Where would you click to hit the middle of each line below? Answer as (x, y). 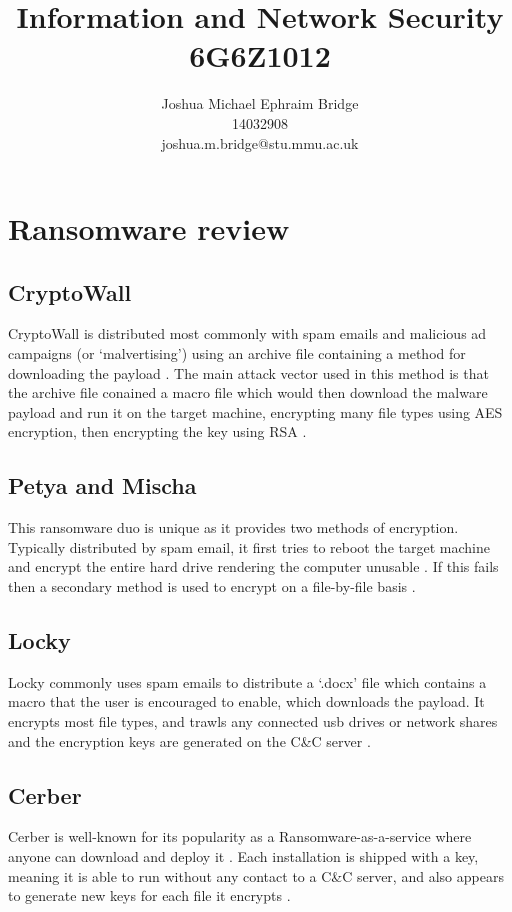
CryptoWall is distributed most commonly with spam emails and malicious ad (247, 333)
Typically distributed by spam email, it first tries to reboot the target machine (249, 546)
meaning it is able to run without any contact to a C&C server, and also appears (256, 875)
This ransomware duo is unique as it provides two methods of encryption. (233, 527)
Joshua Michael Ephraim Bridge (260, 103)
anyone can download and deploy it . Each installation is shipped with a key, (243, 856)
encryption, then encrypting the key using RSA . (157, 431)
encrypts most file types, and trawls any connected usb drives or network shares (253, 721)
